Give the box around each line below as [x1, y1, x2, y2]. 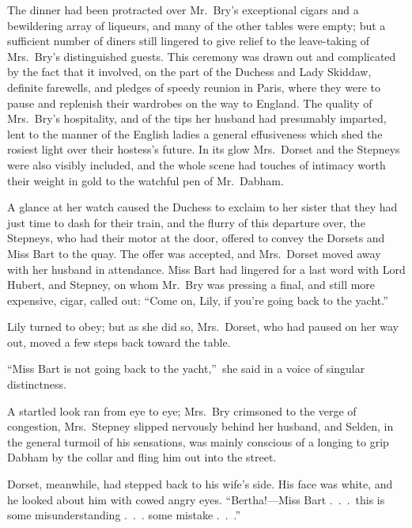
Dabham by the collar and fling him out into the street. [7, 449, 277, 465]
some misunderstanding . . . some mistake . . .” [7, 507, 241, 523]
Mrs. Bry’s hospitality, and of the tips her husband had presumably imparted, [7, 110, 387, 127]
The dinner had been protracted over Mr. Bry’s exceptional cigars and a [7, 2, 359, 17]
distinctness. [7, 376, 66, 393]
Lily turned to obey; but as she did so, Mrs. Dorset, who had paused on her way [7, 318, 399, 335]
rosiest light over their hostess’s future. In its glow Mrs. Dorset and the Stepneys [7, 141, 400, 158]
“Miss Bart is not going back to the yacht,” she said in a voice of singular [7, 360, 365, 377]
